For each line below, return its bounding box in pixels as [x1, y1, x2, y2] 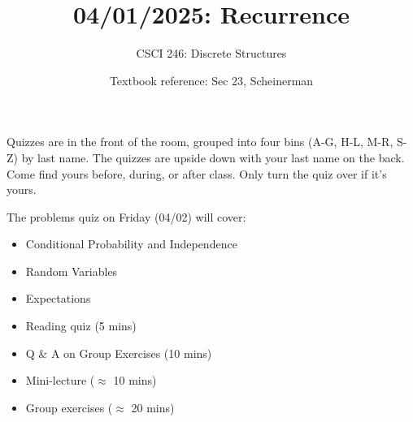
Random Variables [25, 262, 118, 279]
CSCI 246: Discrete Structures [136, 45, 287, 62]
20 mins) [131, 398, 175, 416]
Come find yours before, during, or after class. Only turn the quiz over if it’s [7, 165, 387, 182]
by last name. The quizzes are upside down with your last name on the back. [21, 149, 405, 166]
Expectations [25, 290, 91, 307]
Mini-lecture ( [25, 372, 95, 389]
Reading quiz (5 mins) [25, 317, 137, 334]
